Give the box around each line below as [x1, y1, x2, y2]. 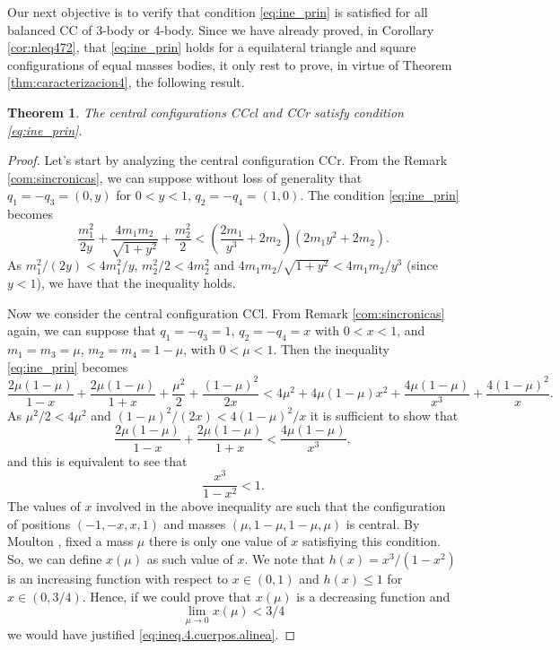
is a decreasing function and [296, 586, 451, 605]
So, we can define [7, 550, 102, 568]
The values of [7, 497, 81, 516]
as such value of [146, 550, 233, 568]
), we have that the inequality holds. [36, 273, 236, 292]
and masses [163, 514, 226, 533]
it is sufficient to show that [310, 405, 459, 424]
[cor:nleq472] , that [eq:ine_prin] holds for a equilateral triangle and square [7, 38, 416, 56]
